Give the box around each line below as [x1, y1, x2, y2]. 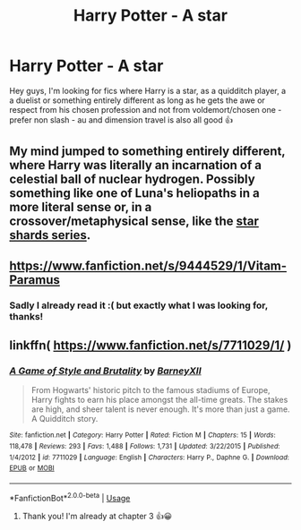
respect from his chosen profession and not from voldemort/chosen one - [9, 104, 282, 115]
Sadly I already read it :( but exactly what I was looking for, [9, 299, 269, 312]
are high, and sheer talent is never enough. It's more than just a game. [30, 404, 290, 415]
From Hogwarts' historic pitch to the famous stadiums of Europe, [30, 385, 271, 396]
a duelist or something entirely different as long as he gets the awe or [9, 95, 266, 106]
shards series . [9, 227, 91, 243]
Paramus [9, 272, 60, 287]
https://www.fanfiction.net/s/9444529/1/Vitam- [9, 258, 288, 273]
